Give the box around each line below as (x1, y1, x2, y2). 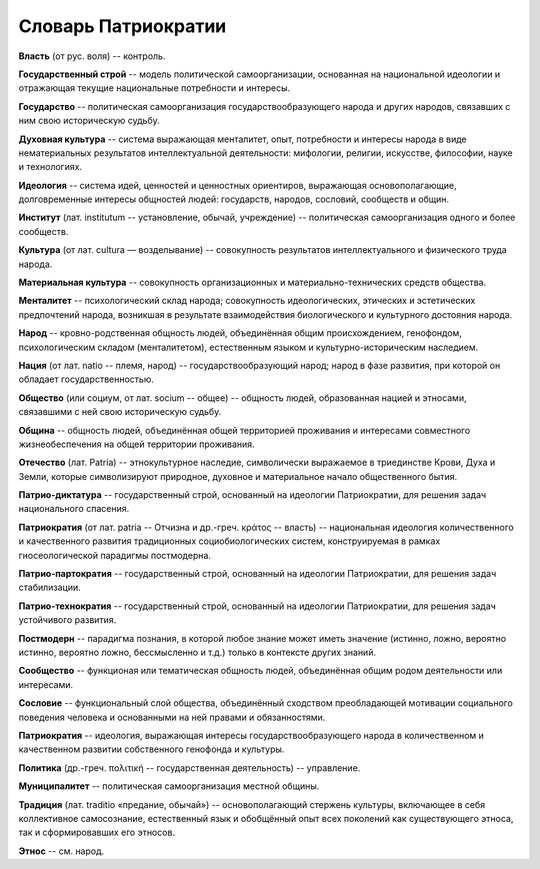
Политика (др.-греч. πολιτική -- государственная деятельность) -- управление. (18, 761, 361, 774)
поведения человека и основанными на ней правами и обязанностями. (18, 711, 326, 723)
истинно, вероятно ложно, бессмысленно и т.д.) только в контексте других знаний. (18, 646, 377, 658)
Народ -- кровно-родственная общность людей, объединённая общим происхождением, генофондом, (18, 327, 462, 339)
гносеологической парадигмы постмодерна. (18, 549, 212, 561)
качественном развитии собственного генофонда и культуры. (18, 743, 285, 755)
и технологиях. (18, 161, 83, 173)
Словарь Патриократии (18, 15, 227, 37)
